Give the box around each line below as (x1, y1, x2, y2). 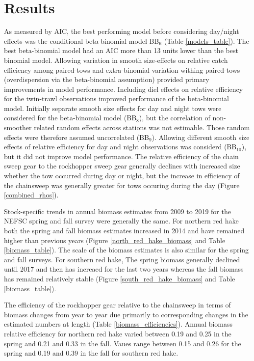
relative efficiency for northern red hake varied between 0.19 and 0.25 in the (4, 328, 231, 338)
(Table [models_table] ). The (164, 35, 249, 46)
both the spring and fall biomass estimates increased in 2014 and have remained (4, 225, 245, 235)
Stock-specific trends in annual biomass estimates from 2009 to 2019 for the (4, 206, 231, 216)
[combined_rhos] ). (4, 190, 59, 200)
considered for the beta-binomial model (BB (4, 112, 137, 123)
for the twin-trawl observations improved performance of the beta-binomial (4, 93, 229, 104)
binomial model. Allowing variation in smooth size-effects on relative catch (4, 55, 228, 65)
